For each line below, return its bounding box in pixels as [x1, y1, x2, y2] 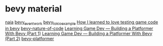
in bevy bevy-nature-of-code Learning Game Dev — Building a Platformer [5, 25, 154, 31]
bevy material [5, 3, 62, 14]
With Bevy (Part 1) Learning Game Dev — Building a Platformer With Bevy [5, 30, 153, 36]
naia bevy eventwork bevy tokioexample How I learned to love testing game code [5, 19, 159, 26]
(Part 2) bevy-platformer [5, 35, 54, 41]
